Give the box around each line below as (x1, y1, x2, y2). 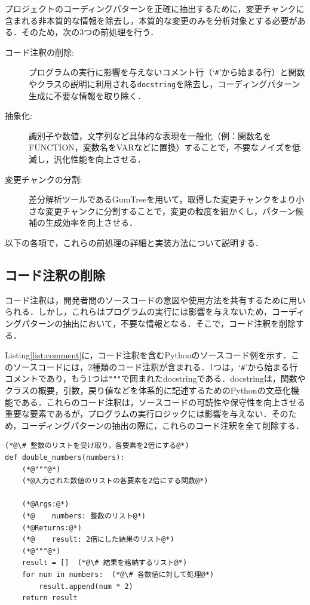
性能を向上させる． (70, 153, 146, 165)
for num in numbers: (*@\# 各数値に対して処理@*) (22, 570, 214, 579)
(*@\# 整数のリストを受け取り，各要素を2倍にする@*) (5, 441, 189, 450)
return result (22, 594, 78, 603)
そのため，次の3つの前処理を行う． (21, 26, 159, 38)
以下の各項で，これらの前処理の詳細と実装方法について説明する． (5, 237, 264, 249)
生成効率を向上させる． (45, 216, 137, 229)
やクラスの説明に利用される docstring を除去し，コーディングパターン (29, 78, 300, 90)
